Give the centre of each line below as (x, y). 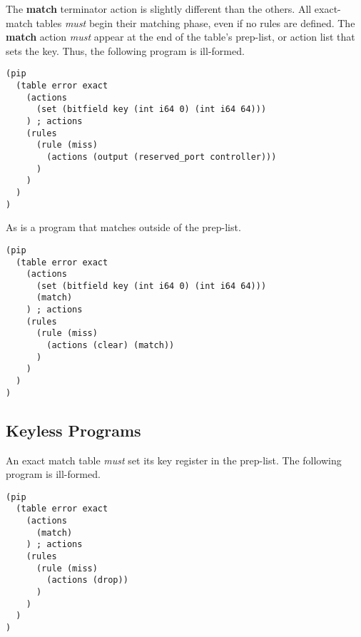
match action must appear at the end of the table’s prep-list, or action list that (180, 37)
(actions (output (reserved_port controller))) (162, 157)
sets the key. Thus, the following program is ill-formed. (125, 50)
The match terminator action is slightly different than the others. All (159, 9)
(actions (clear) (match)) (111, 346)
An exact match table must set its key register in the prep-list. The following (174, 460)
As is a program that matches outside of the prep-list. (123, 227)
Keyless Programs (73, 430)
